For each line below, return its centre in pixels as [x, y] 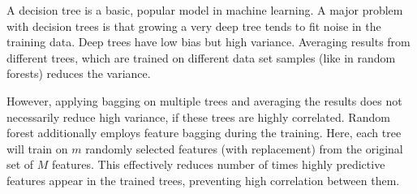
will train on [37, 148]
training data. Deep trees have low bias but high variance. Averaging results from [208, 42]
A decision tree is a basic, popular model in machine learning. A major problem [205, 10]
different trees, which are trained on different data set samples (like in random [201, 57]
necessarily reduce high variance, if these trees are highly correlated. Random [198, 116]
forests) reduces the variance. [79, 73]
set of [20, 164]
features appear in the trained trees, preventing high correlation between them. [203, 180]
